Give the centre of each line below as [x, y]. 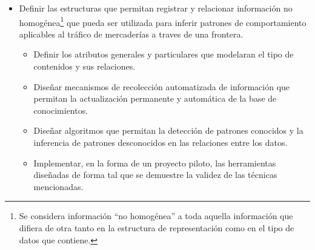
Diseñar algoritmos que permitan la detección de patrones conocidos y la [168, 130]
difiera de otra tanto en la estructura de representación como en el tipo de [157, 227]
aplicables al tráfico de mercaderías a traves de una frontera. [131, 34]
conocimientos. [61, 110]
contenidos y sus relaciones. [85, 66]
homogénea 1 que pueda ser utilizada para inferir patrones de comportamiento [163, 21]
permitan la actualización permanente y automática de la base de [155, 98]
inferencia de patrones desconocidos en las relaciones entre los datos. [161, 142]
